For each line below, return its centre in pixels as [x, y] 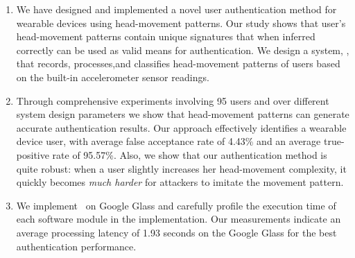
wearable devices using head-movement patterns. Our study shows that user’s [181, 23]
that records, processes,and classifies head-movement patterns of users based [178, 63]
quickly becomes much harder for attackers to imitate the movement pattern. [180, 182]
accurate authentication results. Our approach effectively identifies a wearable [181, 127]
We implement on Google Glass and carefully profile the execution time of [176, 205]
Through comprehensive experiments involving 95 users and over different [173, 100]
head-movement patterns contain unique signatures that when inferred [166, 36]
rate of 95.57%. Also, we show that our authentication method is [190, 154]
